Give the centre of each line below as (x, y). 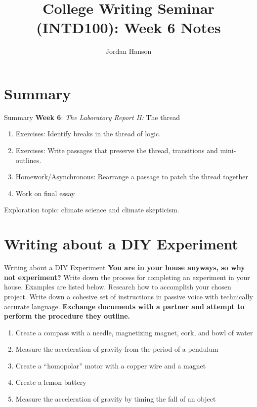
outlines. (28, 160)
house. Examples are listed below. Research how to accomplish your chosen (118, 287)
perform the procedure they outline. (67, 316)
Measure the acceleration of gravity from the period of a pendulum (117, 349)
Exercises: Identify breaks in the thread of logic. (88, 134)
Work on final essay (45, 193)
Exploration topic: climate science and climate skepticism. (92, 210)
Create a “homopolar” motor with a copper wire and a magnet (111, 365)
